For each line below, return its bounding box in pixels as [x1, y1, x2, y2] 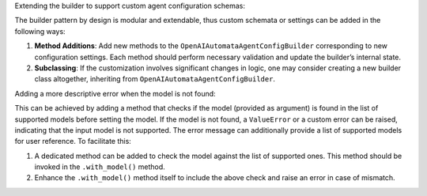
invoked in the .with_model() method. [34, 162, 165, 171]
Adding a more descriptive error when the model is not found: [14, 89, 217, 98]
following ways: [14, 26, 66, 36]
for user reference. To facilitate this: [14, 137, 132, 146]
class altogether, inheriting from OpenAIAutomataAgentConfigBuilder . [34, 74, 276, 84]
